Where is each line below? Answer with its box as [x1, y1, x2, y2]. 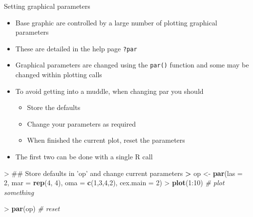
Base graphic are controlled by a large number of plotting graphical [15, 17, 217, 27]
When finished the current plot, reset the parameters [27, 135, 185, 145]
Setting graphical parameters [4, 1, 90, 11]
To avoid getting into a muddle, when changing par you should [15, 86, 204, 96]
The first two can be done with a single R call [15, 152, 153, 162]
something [4, 187, 34, 197]
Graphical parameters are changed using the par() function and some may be [15, 60, 249, 70]
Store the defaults [27, 102, 81, 112]
